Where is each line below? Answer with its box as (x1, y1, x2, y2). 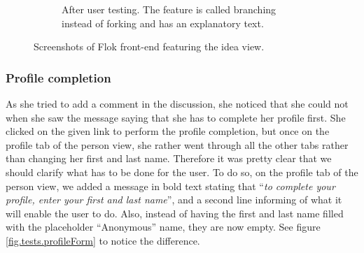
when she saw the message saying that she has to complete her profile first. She (6, 110, 346, 124)
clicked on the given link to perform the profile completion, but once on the (6, 124, 330, 138)
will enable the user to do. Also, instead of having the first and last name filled (6, 205, 344, 220)
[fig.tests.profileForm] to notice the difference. (6, 233, 200, 247)
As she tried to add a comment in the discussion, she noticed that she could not (6, 96, 349, 110)
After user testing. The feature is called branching (62, 2, 276, 16)
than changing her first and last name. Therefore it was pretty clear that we (6, 151, 332, 166)
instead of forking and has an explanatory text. (62, 15, 264, 30)
